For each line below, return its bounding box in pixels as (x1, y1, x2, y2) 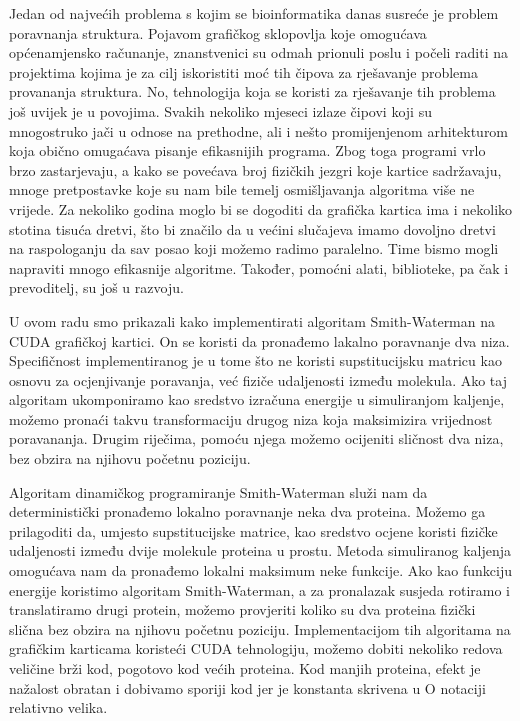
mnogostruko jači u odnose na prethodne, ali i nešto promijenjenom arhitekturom (9, 120, 509, 141)
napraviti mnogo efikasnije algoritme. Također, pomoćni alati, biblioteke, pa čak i (9, 257, 509, 278)
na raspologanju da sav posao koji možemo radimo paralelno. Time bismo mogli (9, 238, 499, 259)
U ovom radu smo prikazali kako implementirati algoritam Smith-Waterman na (9, 310, 496, 331)
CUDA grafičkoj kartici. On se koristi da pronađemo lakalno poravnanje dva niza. (9, 330, 510, 351)
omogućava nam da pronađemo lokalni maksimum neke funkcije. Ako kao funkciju (9, 560, 512, 581)
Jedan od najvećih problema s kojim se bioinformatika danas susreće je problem (9, 3, 499, 23)
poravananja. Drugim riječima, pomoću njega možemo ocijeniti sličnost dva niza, (9, 428, 504, 449)
